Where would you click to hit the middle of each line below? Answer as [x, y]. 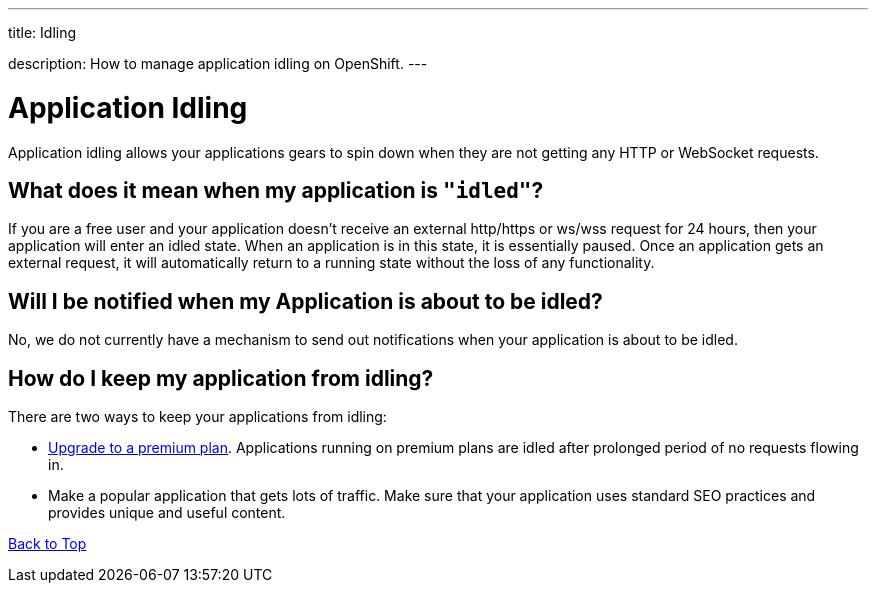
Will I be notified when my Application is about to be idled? [305, 301]
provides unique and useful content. [167, 513]
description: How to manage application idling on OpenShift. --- [218, 63]
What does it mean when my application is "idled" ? [276, 190]
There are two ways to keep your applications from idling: [197, 417]
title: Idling [42, 32]
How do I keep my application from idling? [221, 378]
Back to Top [47, 544]
